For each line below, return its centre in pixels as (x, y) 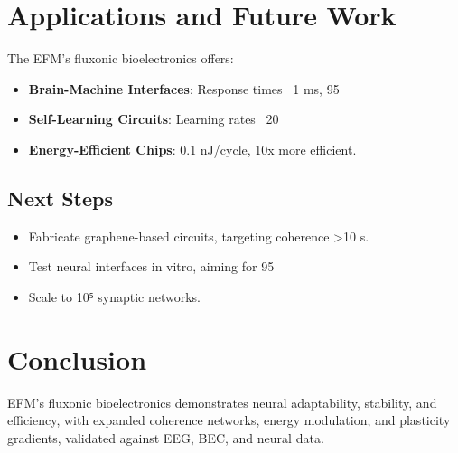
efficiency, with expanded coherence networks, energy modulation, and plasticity (229, 420)
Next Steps (60, 198)
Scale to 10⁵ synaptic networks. (114, 296)
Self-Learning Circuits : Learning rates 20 (154, 119)
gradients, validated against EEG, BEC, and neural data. (166, 437)
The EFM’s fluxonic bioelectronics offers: (121, 58)
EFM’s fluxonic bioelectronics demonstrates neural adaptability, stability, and (222, 402)
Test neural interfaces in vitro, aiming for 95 (151, 266)
